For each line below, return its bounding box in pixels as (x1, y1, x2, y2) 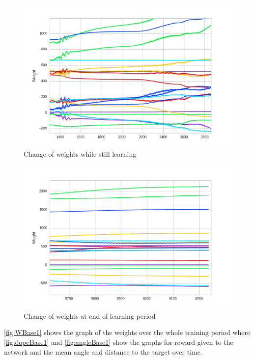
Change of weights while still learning (24, 149, 137, 159)
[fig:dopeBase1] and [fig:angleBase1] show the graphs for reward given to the (4, 336, 233, 347)
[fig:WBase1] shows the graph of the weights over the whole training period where (4, 327, 251, 337)
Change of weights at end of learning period (24, 310, 156, 321)
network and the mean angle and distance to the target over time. (4, 346, 202, 357)
